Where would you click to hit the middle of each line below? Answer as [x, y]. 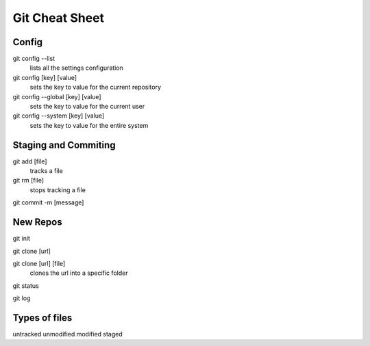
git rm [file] [28, 181]
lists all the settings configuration [76, 68]
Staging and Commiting [64, 145]
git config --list [34, 59]
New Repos [37, 222]
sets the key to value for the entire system [89, 125]
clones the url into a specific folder [79, 273]
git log [22, 298]
